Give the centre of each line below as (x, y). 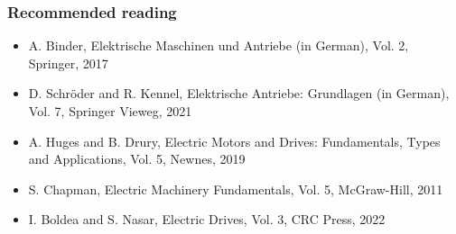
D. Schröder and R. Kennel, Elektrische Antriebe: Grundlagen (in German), (239, 93)
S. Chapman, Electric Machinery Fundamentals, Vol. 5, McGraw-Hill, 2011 (236, 189)
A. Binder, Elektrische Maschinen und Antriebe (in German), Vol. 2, (219, 45)
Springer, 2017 (68, 63)
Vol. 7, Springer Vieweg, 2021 (110, 111)
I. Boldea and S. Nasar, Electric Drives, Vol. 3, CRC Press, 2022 (207, 219)
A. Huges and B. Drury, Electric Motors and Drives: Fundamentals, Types (234, 141)
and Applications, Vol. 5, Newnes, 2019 (137, 159)
